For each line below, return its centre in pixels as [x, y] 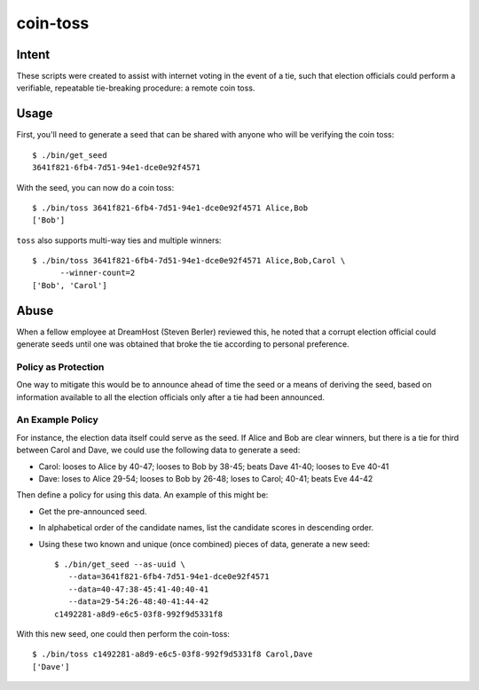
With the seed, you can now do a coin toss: [95, 187]
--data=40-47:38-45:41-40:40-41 [138, 589]
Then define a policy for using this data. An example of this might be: [142, 495]
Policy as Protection [60, 366]
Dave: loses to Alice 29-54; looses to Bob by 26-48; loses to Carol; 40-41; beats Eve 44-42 [206, 479]
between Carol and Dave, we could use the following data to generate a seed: [158, 450]
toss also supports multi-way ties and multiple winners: [119, 240]
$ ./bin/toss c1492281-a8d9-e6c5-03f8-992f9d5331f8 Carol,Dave [173, 655]
